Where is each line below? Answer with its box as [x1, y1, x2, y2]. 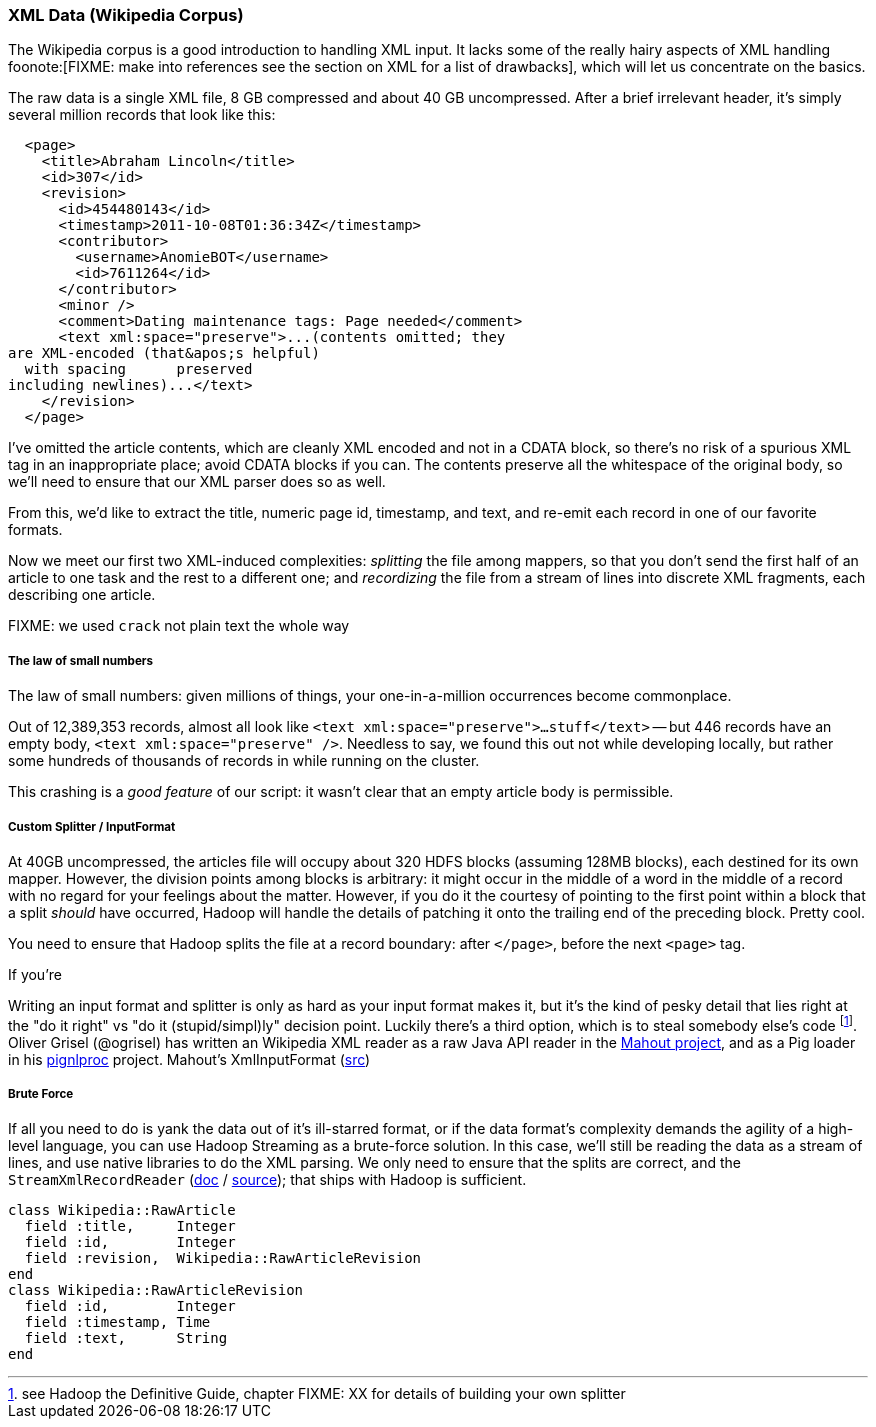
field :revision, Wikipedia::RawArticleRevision [24, 1250, 422, 1267]
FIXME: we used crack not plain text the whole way [8, 617, 350, 635]
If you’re [8, 965, 62, 983]
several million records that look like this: [8, 106, 276, 124]
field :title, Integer [24, 1218, 236, 1235]
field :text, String [24, 1330, 228, 1347]
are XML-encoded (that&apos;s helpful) [8, 345, 320, 362]
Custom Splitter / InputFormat [8, 819, 176, 834]
